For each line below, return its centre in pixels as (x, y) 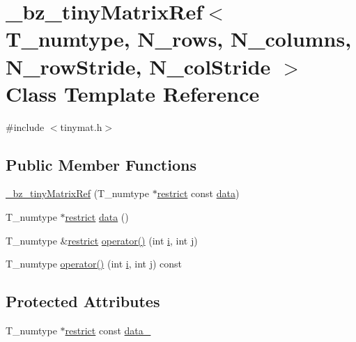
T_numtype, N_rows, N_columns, (179, 39)
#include (25, 126)
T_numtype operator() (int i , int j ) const (94, 264)
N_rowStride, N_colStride (138, 66)
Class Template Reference (133, 93)
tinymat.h (81, 126)
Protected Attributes (83, 301)
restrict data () (97, 217)
